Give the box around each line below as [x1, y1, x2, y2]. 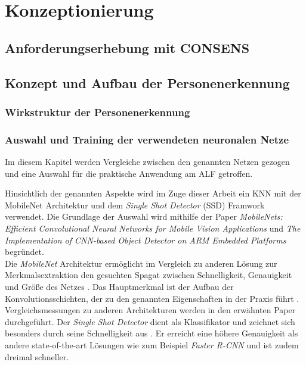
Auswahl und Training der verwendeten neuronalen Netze [5, 132, 289, 146]
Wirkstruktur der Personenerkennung [5, 104, 190, 119]
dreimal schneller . [5, 350, 69, 363]
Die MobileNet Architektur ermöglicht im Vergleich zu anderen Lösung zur [5, 257, 277, 269]
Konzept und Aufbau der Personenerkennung [5, 73, 290, 92]
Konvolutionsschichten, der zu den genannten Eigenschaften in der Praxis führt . [5, 292, 299, 304]
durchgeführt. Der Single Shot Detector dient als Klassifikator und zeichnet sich [5, 315, 295, 327]
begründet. [5, 245, 44, 258]
